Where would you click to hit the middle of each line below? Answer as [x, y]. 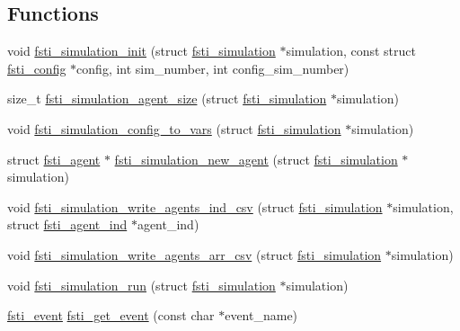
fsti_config [37, 68]
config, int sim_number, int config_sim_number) [213, 68]
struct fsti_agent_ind [67, 224]
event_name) [261, 315]
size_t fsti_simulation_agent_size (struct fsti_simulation [167, 98]
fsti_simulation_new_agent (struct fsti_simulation [256, 159]
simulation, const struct [351, 51]
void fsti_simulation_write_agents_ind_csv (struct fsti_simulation [195, 206]
